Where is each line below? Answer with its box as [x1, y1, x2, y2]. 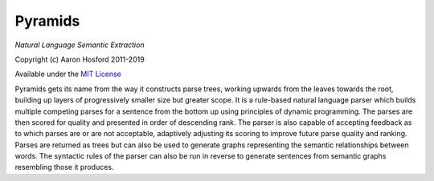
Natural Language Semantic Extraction [14, 40, 145, 50]
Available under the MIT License [14, 69, 122, 79]
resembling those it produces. [14, 163, 114, 172]
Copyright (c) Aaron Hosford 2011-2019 [14, 54, 145, 64]
